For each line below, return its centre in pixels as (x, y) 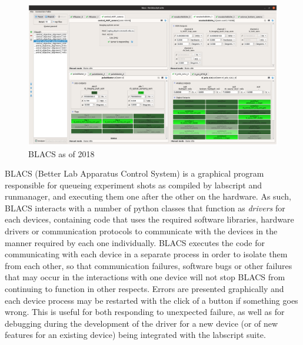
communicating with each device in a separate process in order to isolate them (146, 254)
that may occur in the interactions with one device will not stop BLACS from (145, 277)
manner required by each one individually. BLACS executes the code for (135, 242)
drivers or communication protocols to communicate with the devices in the (141, 231)
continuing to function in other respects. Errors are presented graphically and (144, 289)
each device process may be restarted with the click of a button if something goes (151, 300)
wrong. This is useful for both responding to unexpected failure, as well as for (145, 312)
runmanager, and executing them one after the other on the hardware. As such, (148, 196)
